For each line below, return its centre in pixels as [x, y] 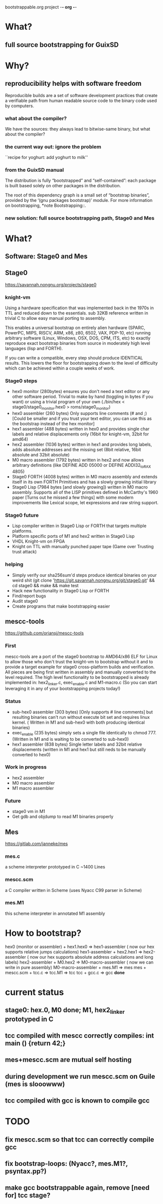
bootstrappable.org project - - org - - [41, 7]
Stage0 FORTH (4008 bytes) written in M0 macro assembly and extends [85, 476]
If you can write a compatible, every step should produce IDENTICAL [74, 358]
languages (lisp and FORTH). [34, 349]
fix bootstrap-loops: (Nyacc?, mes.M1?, [66, 1164]
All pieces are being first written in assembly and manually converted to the [81, 672]
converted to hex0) [31, 754]
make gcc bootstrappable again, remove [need [77, 1188]
